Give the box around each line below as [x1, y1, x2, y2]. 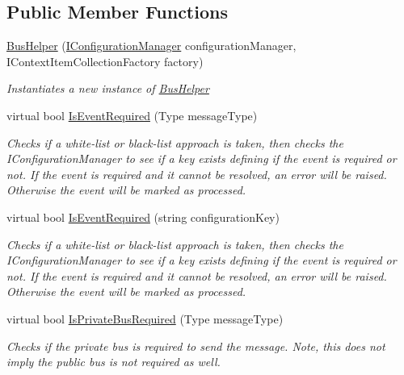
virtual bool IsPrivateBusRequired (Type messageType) [6, 310, 284, 327]
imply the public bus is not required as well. [6, 353, 221, 370]
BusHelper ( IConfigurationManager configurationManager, [6, 37, 297, 54]
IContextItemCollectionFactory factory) [6, 52, 204, 69]
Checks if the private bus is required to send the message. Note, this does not [6, 337, 385, 354]
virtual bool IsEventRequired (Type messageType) [6, 106, 258, 123]
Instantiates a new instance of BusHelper [6, 80, 209, 97]
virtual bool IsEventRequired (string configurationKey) [6, 208, 280, 225]
